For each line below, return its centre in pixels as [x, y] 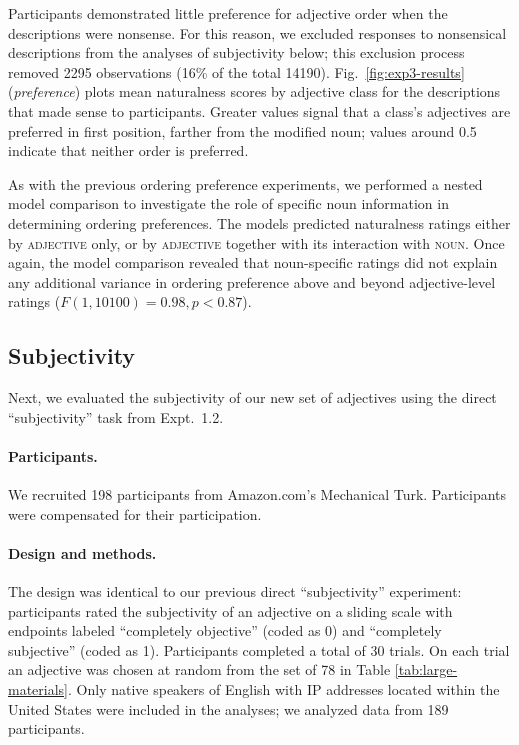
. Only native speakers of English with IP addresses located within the [284, 689]
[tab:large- [426, 669]
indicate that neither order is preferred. [128, 150]
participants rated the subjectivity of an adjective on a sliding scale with [230, 610]
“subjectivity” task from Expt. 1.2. [116, 416]
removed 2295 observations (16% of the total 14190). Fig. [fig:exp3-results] [236, 71]
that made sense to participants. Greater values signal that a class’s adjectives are [259, 110]
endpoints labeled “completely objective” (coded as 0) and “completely [225, 630]
